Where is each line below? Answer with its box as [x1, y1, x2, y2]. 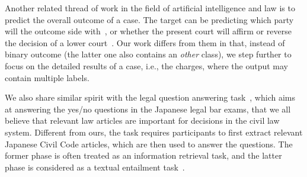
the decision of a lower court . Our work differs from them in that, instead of [5, 36, 285, 49]
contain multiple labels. [5, 71, 89, 83]
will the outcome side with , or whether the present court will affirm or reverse [5, 25, 292, 37]
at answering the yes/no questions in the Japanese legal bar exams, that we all [5, 102, 291, 115]
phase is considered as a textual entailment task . [5, 160, 185, 173]
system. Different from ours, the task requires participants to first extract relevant [5, 125, 303, 138]
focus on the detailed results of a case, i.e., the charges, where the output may [5, 59, 289, 72]
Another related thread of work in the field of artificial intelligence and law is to [5, 2, 295, 14]
